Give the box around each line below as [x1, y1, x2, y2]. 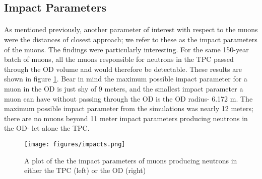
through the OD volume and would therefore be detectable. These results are [4, 63, 242, 74]
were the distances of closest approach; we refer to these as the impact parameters [4, 34, 257, 44]
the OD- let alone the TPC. [4, 123, 90, 133]
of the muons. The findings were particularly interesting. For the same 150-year [4, 44, 249, 54]
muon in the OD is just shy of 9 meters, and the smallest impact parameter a [4, 83, 243, 94]
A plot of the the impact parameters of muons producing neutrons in [24, 155, 237, 165]
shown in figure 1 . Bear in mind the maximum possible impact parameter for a [4, 73, 247, 84]
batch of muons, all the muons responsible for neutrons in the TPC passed [4, 54, 234, 64]
